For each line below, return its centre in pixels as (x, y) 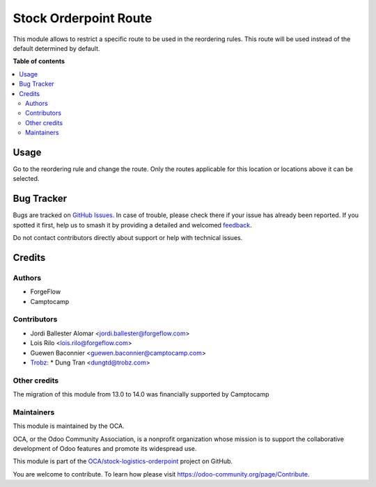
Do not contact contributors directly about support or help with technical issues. (128, 238)
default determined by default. (56, 48)
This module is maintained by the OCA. (69, 426)
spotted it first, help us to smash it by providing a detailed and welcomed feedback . (132, 225)
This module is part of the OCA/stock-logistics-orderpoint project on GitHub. (123, 461)
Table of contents (39, 61)
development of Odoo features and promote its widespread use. (105, 448)
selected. (26, 179)
